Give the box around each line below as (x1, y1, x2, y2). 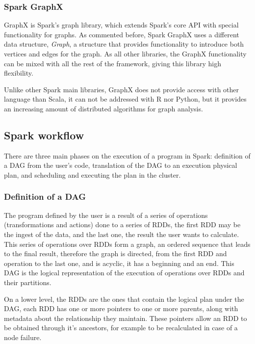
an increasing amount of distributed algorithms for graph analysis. (4, 103, 203, 113)
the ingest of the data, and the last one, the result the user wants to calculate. (4, 229, 239, 239)
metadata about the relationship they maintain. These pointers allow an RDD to (4, 313, 247, 323)
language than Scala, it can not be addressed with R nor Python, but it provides (4, 94, 247, 104)
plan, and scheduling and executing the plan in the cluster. (4, 169, 181, 180)
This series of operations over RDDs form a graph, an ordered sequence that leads (4, 238, 251, 249)
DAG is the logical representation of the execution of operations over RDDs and (4, 267, 245, 278)
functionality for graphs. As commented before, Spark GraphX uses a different (4, 29, 239, 39)
